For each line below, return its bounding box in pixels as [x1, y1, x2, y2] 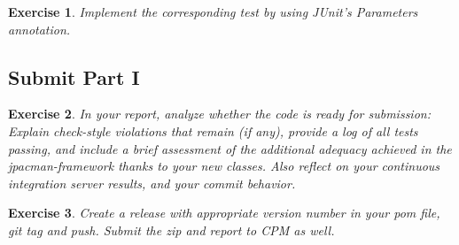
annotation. [8, 19, 71, 38]
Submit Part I [8, 63, 140, 90]
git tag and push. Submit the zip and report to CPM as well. [8, 220, 335, 239]
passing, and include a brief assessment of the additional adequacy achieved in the [8, 139, 452, 157]
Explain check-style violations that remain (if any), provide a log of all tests [8, 121, 418, 140]
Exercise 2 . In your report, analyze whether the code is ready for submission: [8, 104, 431, 123]
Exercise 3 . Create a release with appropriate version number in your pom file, [8, 203, 440, 222]
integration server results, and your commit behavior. [8, 173, 296, 192]
